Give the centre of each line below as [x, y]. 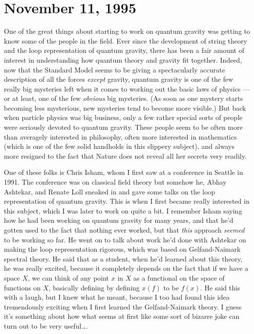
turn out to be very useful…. [46, 325]
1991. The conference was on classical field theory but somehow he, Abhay [115, 182]
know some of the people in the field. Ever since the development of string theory [126, 40]
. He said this [220, 287]
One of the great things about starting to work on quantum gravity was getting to [127, 31]
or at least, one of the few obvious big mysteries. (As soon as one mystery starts [124, 98]
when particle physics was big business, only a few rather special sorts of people [123, 117]
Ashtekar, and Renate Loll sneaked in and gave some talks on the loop [110, 191]
